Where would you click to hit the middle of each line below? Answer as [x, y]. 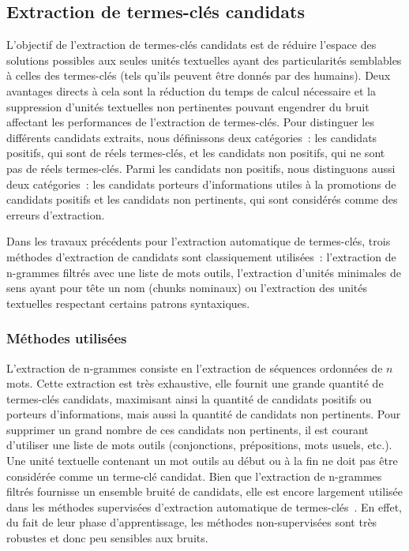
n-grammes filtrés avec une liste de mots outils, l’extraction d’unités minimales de [204, 272]
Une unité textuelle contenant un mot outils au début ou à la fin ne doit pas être [202, 461]
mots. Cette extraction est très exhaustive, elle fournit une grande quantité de [195, 383]
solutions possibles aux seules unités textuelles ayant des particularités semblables [204, 60]
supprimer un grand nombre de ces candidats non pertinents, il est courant [188, 429]
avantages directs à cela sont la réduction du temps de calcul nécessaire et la [191, 90]
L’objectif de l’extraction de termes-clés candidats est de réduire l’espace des [191, 45]
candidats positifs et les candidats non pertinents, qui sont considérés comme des [202, 199]
